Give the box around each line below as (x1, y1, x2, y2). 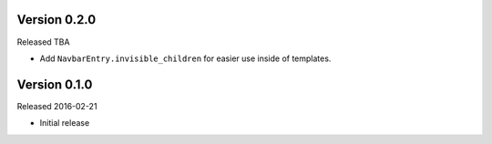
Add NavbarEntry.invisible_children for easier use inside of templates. (39, 53, 332, 64)
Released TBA (16, 36, 70, 47)
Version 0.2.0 (16, 12, 97, 27)
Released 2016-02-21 (16, 100, 97, 111)
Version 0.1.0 (16, 77, 93, 92)
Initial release (39, 118, 90, 129)
